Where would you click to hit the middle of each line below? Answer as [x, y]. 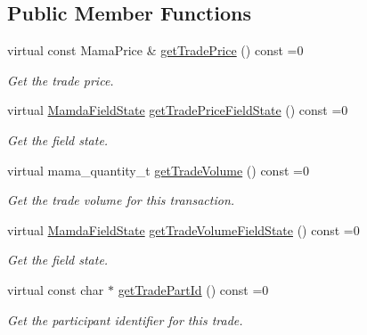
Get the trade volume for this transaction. [121, 200]
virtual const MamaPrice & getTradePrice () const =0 [155, 50]
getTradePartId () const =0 [193, 289]
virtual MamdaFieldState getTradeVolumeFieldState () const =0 [183, 229]
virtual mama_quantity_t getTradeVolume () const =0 [158, 170]
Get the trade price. [61, 80]
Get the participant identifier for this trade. [125, 319]
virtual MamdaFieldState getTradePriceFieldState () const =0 [178, 110]
